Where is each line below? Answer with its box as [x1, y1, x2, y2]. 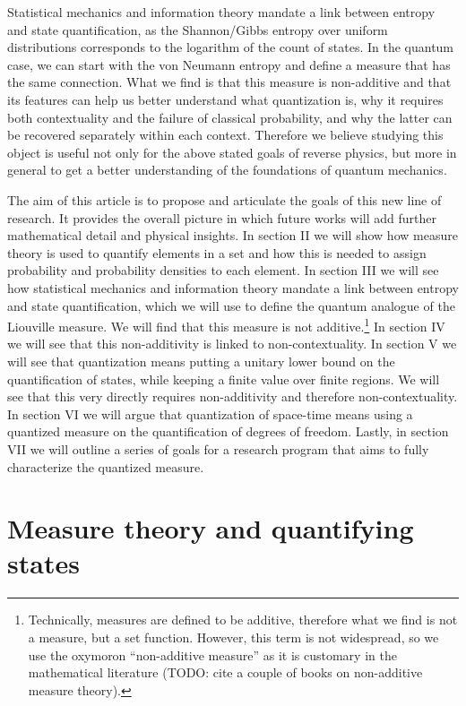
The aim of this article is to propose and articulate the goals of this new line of [7, 190, 442, 209]
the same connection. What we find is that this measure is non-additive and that [7, 73, 452, 91]
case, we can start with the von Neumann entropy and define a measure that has [7, 55, 451, 73]
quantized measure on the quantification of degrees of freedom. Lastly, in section [7, 422, 449, 441]
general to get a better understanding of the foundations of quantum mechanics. [7, 160, 447, 179]
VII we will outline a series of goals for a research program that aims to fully [7, 439, 429, 458]
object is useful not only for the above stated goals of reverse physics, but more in [7, 142, 457, 161]
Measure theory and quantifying [7, 510, 414, 547]
